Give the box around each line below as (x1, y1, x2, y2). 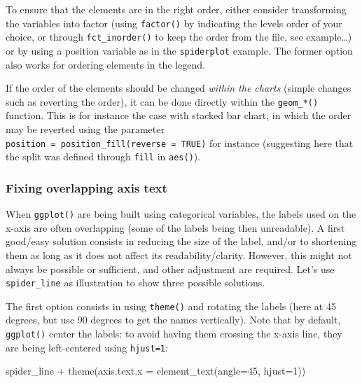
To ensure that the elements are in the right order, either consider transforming (6, 2, 347, 16)
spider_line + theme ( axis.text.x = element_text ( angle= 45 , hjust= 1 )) (6, 363, 306, 378)
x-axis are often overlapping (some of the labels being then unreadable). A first (6, 220, 345, 235)
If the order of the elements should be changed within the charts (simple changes (6, 81, 351, 95)
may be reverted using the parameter (6, 122, 165, 136)
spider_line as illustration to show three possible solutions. (6, 275, 265, 290)
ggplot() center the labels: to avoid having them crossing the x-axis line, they (6, 326, 342, 341)
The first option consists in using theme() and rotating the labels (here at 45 (6, 298, 336, 313)
